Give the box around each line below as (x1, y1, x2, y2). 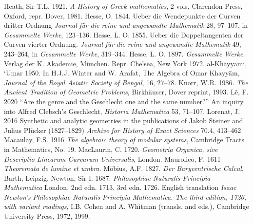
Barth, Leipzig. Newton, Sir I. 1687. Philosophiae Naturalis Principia (4, 172, 211, 183)
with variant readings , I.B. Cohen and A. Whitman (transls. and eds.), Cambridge (4, 201, 249, 211)
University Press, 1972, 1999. (4, 211, 90, 221)
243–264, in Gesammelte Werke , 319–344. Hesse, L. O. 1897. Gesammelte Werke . (4, 48, 245, 58)
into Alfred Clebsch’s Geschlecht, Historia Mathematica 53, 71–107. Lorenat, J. (4, 106, 240, 116)
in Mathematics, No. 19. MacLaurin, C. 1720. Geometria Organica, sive (4, 144, 218, 154)
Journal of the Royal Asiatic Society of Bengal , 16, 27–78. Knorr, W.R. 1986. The (4, 77, 248, 87)
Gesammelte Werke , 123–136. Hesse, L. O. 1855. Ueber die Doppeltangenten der (4, 29, 244, 39)
